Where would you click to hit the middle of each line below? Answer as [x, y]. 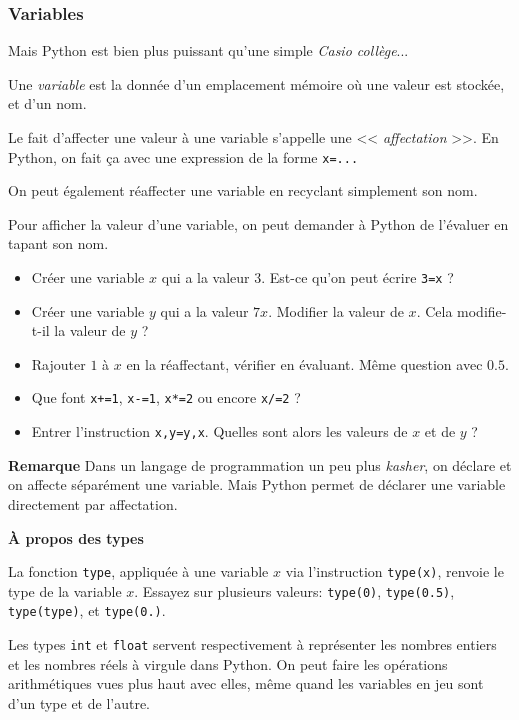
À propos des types [76, 537]
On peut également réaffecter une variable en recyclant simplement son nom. [243, 190]
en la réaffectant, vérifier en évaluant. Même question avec [304, 363]
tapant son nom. [58, 243]
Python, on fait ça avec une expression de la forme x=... [183, 156]
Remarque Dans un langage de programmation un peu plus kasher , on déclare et [260, 464]
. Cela [434, 310]
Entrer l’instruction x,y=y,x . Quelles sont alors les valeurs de [219, 431]
